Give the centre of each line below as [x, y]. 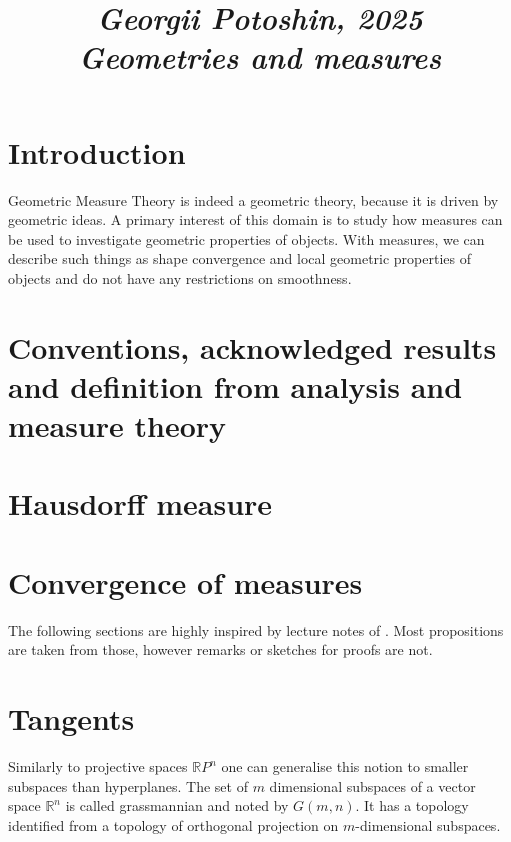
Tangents [71, 718]
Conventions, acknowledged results [252, 346]
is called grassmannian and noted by [177, 805]
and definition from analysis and [235, 385]
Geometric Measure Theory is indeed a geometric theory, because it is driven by [253, 199]
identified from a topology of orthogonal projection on [173, 824]
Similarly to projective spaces [98, 766]
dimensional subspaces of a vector [372, 785]
